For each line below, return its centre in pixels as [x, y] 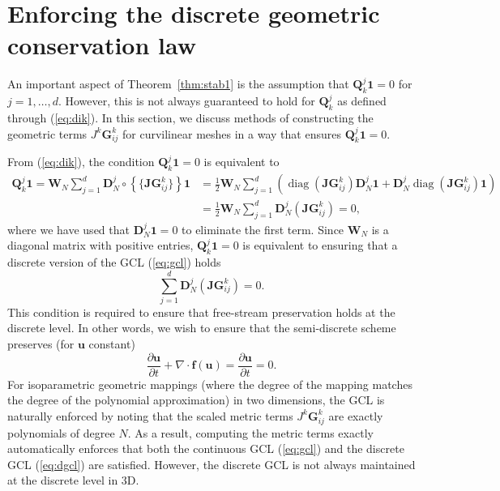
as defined [362, 101]
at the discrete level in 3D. [73, 480]
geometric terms [47, 133]
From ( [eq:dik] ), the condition [81, 162]
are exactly [356, 415]
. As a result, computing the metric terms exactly [250, 432]
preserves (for [41, 344]
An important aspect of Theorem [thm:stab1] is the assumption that [178, 84]
